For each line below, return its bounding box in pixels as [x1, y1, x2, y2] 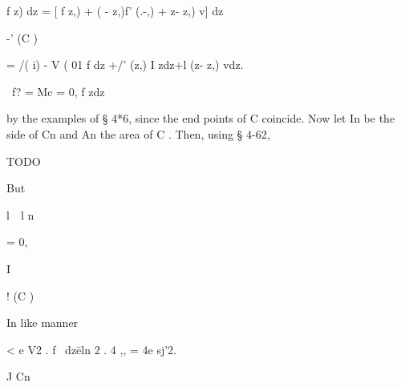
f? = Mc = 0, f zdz [11, 83, 105, 99]
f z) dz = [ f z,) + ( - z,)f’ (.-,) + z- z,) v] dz [6, 2, 224, 18]
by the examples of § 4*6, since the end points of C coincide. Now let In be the [6, 110, 395, 127]
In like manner [6, 314, 79, 331]
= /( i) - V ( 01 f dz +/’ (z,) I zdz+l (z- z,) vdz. [6, 56, 244, 73]
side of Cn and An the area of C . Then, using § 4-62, [6, 125, 270, 142]
